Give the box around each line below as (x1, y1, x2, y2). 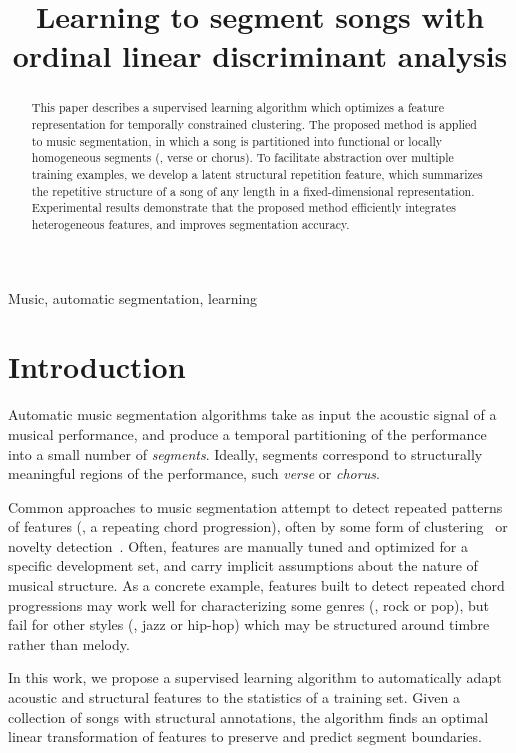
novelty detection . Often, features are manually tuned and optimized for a (8, 535, 468, 556)
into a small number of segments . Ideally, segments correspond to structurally (8, 443, 483, 464)
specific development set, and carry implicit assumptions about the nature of (8, 555, 478, 576)
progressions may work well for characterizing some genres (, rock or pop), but (8, 594, 489, 615)
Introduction (8, 346, 186, 387)
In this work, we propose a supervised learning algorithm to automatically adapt (8, 667, 502, 688)
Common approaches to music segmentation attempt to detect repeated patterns (8, 496, 503, 517)
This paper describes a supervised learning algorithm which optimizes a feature (31, 99, 444, 116)
